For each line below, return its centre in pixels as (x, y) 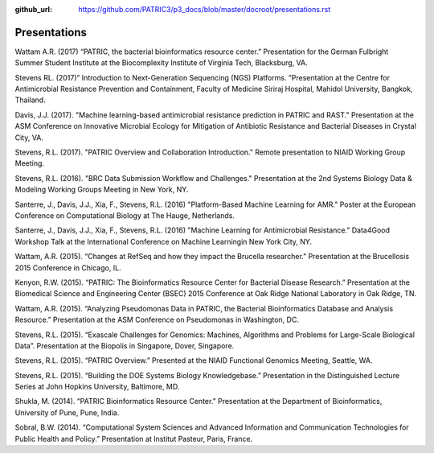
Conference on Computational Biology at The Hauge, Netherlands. (125, 215)
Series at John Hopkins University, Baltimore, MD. (97, 387)
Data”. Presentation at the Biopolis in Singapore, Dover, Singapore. (125, 345)
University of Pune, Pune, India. (67, 412)
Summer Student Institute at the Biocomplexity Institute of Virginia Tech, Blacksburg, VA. (162, 63)
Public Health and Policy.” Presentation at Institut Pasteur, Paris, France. (134, 439)
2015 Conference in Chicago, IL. (68, 268)
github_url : (33, 9)
